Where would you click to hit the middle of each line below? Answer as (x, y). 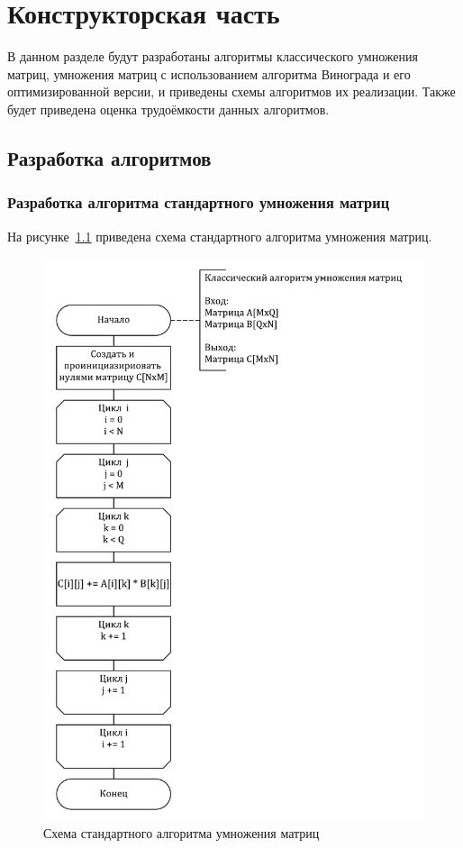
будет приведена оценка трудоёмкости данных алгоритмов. (168, 109)
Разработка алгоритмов (109, 157)
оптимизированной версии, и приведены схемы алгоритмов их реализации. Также (231, 91)
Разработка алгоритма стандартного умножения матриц (199, 202)
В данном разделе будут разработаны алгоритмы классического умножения (213, 56)
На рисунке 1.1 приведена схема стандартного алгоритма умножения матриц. (220, 236)
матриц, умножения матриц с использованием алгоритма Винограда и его (209, 73)
